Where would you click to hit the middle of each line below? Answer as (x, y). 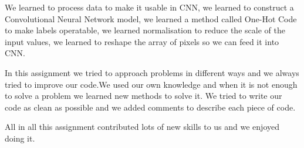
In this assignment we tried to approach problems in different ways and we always (152, 72)
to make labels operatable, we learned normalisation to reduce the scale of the (145, 30)
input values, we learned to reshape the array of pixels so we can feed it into (142, 41)
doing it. (20, 138)
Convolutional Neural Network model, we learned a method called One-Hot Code (151, 18)
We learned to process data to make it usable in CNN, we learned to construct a (149, 7)
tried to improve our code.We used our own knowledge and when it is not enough (151, 84)
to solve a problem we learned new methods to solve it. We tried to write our (143, 96)
